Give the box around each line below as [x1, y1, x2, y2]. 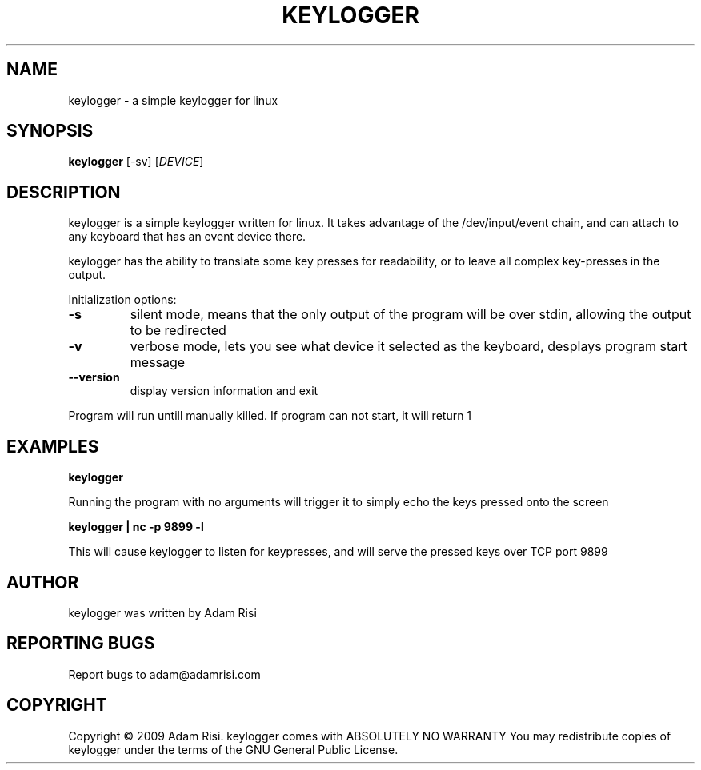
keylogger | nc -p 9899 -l [68, 520, 204, 534]
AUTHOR [6, 572, 79, 592]
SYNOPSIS [6, 121, 94, 142]
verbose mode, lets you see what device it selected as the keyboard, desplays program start [130, 338, 687, 355]
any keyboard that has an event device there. [68, 229, 306, 244]
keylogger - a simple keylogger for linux [68, 93, 278, 107]
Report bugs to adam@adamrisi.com [68, 667, 261, 681]
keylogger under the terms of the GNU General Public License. [68, 742, 399, 756]
